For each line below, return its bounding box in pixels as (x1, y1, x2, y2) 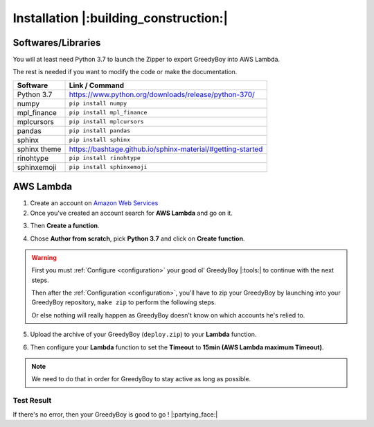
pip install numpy (69, 100, 127, 107)
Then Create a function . (30, 222, 100, 230)
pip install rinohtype (69, 155, 141, 162)
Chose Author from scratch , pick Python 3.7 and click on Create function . (30, 234, 245, 243)
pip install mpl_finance (69, 109, 148, 116)
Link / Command (69, 80, 125, 90)
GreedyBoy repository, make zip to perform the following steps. (31, 298, 216, 306)
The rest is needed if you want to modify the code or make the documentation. (12, 68, 238, 76)
